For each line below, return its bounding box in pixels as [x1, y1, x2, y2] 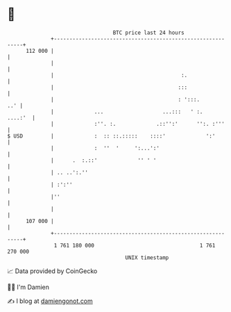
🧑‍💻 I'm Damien [7, 283, 50, 291]
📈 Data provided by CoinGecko [7, 267, 98, 275]
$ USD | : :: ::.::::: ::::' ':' [7, 132, 216, 140]
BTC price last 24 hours [112, 29, 185, 36]
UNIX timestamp [125, 254, 169, 261]
